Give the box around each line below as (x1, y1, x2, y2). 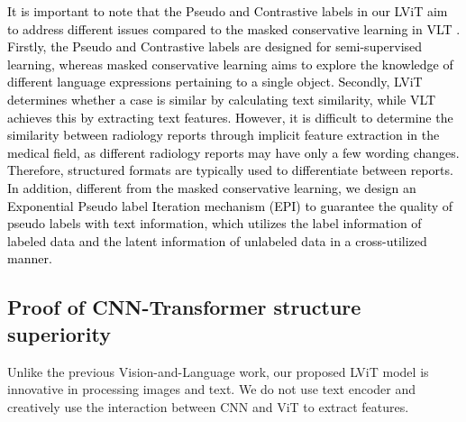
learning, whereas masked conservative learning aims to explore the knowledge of (7, 54, 453, 73)
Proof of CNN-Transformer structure (7, 293, 361, 321)
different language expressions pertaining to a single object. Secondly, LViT (7, 72, 423, 91)
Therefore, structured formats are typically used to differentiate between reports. (7, 161, 453, 179)
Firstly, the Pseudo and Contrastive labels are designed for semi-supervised (7, 37, 423, 56)
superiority (7, 319, 111, 347)
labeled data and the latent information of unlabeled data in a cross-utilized (7, 231, 427, 250)
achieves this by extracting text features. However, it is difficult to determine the (7, 107, 453, 126)
